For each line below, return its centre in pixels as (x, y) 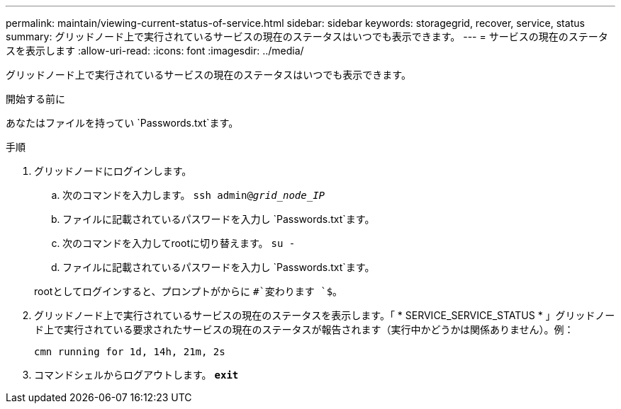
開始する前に (35, 99)
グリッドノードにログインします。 (113, 171)
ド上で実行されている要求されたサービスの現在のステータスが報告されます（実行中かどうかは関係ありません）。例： (304, 329)
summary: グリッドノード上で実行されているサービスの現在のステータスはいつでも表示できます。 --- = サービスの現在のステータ (307, 36)
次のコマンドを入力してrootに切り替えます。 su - (179, 243)
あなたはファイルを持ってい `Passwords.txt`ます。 (122, 123)
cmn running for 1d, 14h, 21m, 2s (130, 352)
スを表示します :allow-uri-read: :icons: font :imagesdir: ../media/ (155, 51)
